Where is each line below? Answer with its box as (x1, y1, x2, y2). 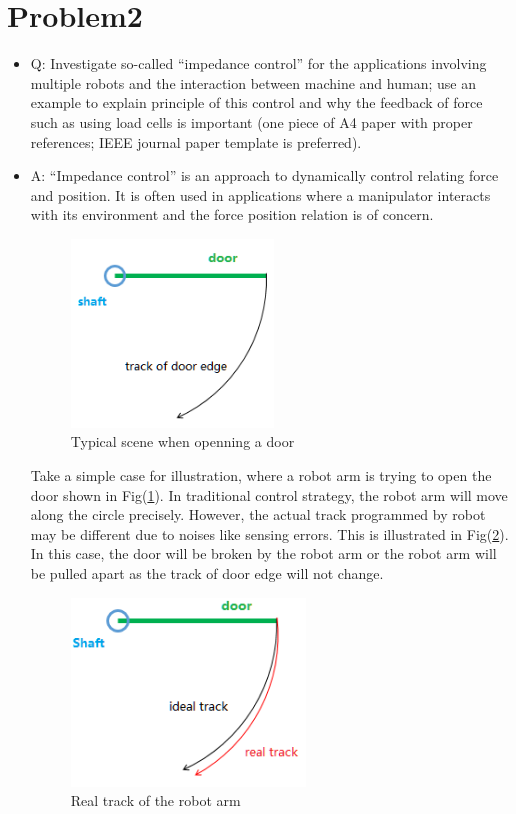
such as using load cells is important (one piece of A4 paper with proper (30, 111, 473, 132)
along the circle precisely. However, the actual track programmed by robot (30, 504, 486, 525)
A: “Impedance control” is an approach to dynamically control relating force (30, 165, 499, 186)
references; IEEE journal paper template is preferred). (30, 131, 362, 152)
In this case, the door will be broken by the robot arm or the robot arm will (30, 543, 497, 564)
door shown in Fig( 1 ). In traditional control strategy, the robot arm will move (30, 484, 508, 505)
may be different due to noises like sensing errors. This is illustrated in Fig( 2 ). (30, 523, 509, 544)
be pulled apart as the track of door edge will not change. (30, 563, 384, 583)
